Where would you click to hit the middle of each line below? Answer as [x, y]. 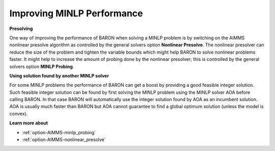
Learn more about [29, 123]
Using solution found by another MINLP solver [59, 75]
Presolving [21, 29]
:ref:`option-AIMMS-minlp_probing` [59, 132]
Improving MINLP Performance [76, 13]
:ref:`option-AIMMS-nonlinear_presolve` [64, 140]
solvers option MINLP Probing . [42, 66]
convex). [19, 114]
